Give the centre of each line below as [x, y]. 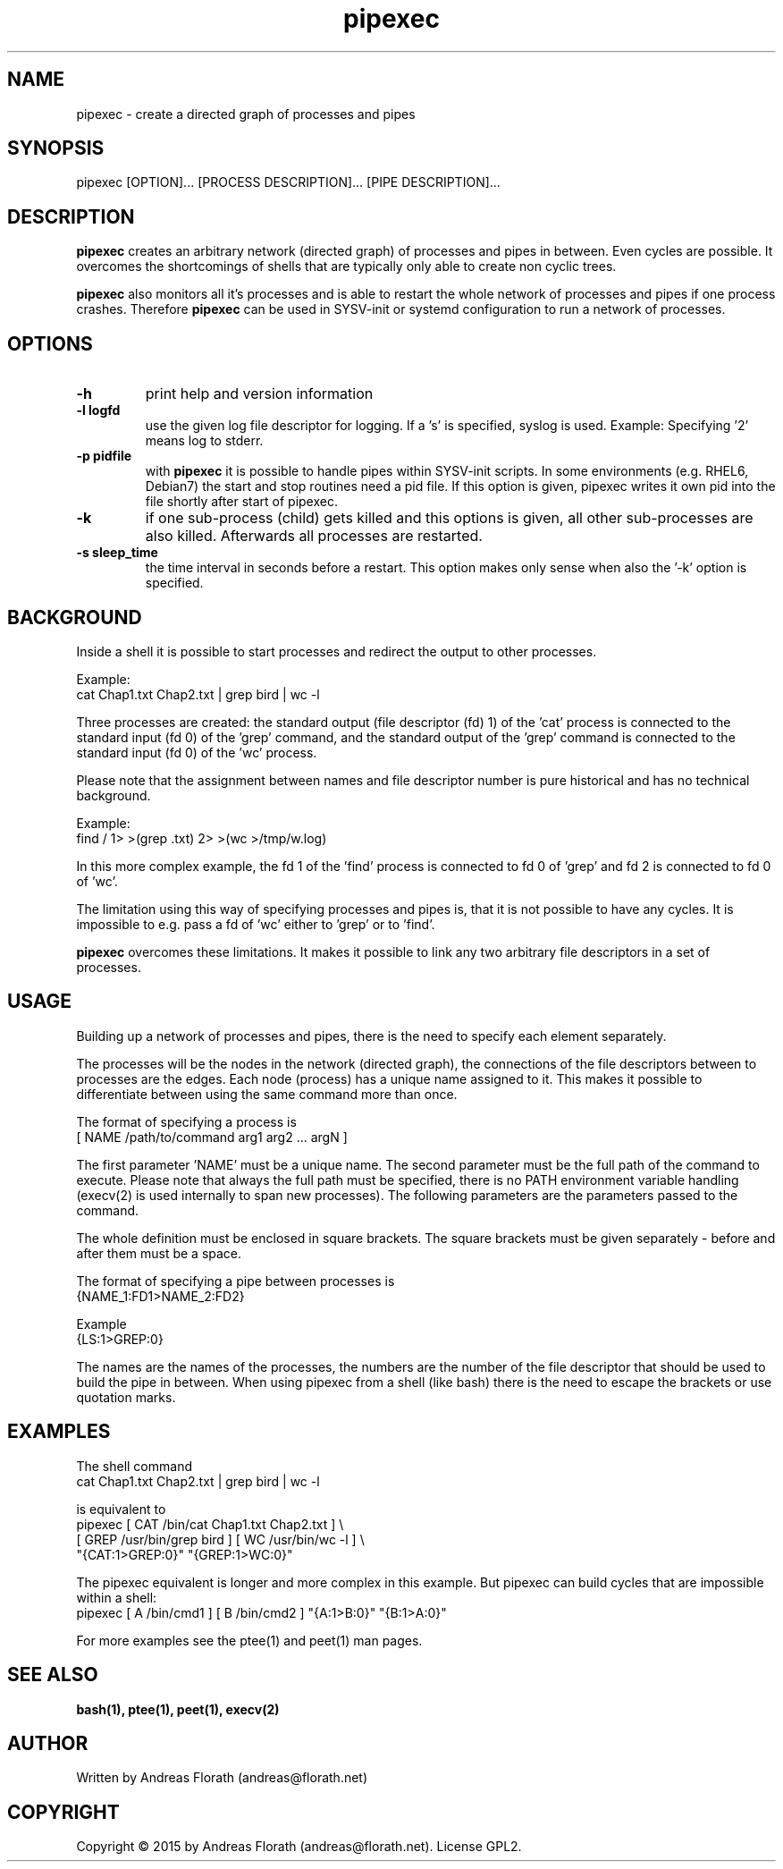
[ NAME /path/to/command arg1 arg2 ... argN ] [212, 1137]
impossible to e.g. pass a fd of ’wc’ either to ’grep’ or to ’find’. [256, 924]
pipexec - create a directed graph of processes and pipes [246, 114]
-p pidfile [104, 456]
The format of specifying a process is [186, 1121]
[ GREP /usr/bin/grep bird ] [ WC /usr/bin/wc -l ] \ [220, 1539]
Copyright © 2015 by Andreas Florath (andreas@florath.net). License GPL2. [299, 1847]
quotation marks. [126, 1397]
